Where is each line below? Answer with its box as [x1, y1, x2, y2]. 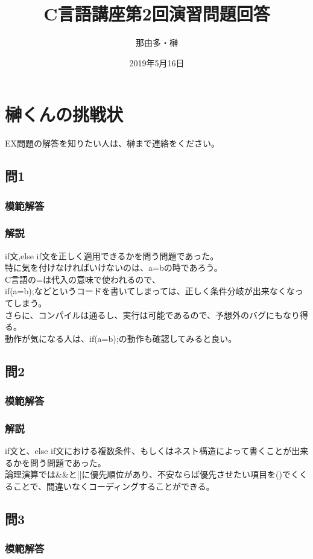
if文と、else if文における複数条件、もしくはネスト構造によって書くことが [5, 444, 292, 457]
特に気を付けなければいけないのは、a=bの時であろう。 [5, 261, 223, 274]
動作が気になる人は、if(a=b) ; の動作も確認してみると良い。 [5, 332, 237, 344]
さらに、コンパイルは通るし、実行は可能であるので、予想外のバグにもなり [5, 308, 300, 321]
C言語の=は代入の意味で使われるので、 [5, 273, 160, 285]
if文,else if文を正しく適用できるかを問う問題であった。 [5, 249, 219, 262]
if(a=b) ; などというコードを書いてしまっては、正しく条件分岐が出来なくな [5, 285, 295, 297]
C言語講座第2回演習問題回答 [43, 1, 270, 26]
